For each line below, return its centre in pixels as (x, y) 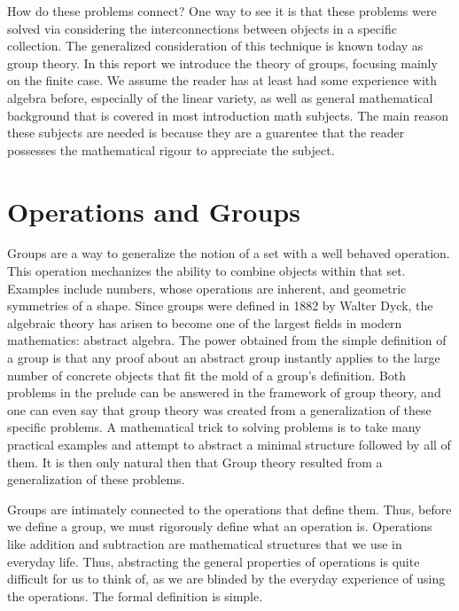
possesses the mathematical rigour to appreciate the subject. (171, 149)
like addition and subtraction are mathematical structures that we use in (205, 543)
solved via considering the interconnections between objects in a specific (202, 28)
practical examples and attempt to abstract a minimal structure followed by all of (229, 444)
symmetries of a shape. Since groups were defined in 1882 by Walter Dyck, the (220, 305)
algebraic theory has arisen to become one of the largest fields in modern (205, 322)
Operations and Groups (154, 211)
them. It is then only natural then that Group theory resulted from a (195, 462)
